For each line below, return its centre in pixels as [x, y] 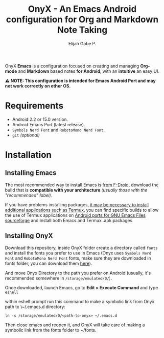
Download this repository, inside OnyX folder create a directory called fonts [82, 248]
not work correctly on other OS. [38, 86]
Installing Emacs [31, 173]
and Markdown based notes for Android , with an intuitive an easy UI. [89, 71]
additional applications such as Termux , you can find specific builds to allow [82, 210]
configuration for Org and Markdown [82, 19]
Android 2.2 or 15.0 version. [40, 119]
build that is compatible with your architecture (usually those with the [76, 190]
